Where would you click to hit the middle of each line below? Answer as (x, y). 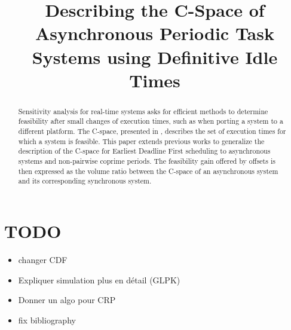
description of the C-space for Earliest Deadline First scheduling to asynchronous (144, 151)
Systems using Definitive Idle (155, 56)
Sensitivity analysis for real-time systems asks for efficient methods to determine (143, 111)
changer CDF (43, 259)
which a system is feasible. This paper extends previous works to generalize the (141, 141)
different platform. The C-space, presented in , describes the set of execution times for (152, 131)
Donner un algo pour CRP (67, 300)
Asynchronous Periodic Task (155, 33)
